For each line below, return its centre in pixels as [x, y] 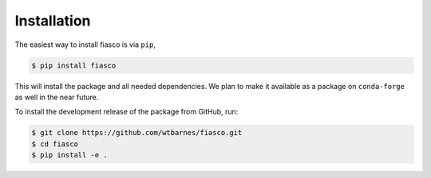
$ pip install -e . [69, 155]
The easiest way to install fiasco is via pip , [85, 44]
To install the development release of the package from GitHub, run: [127, 112]
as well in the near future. [57, 97]
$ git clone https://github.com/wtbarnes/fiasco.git [137, 133]
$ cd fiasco [55, 144]
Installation [53, 21]
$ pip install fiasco [74, 65]
